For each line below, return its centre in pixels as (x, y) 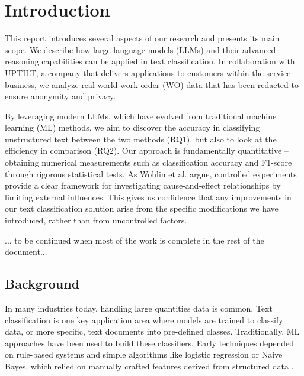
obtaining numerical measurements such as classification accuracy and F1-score (148, 162)
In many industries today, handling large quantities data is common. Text (139, 308)
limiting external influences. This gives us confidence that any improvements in (148, 197)
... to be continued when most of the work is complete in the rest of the (135, 240)
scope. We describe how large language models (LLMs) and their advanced (140, 49)
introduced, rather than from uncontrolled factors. (96, 220)
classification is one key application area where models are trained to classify (144, 320)
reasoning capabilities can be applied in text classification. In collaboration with (150, 61)
